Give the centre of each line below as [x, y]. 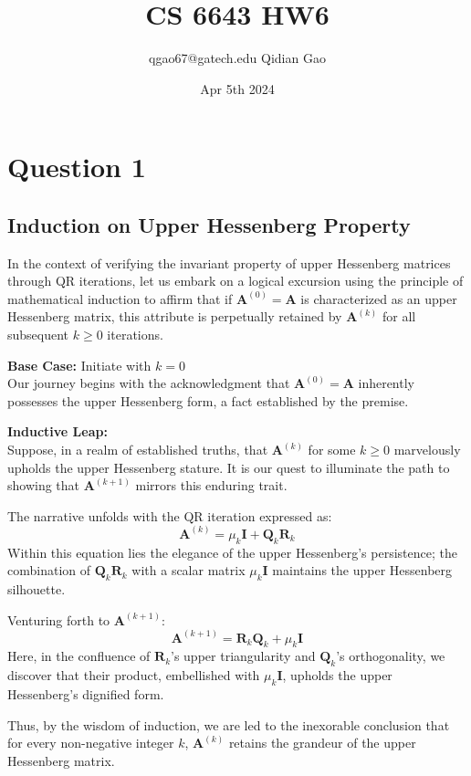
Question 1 [77, 167]
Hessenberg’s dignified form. [86, 694]
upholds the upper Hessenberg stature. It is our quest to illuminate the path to [229, 467]
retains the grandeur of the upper [322, 743]
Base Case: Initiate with [79, 365]
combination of [49, 570]
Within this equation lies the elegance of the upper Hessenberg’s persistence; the [232, 552]
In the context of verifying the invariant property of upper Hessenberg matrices [229, 262]
